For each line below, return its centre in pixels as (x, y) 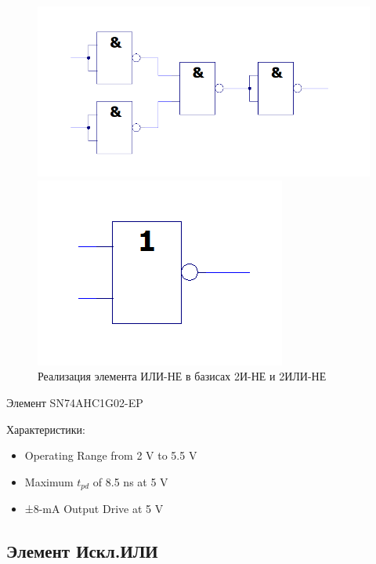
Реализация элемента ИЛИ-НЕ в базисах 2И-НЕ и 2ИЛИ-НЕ (182, 376)
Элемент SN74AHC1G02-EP (75, 402)
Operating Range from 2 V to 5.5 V (111, 455)
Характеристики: (46, 429)
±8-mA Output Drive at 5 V (94, 509)
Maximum (49, 481)
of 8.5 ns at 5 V (130, 481)
